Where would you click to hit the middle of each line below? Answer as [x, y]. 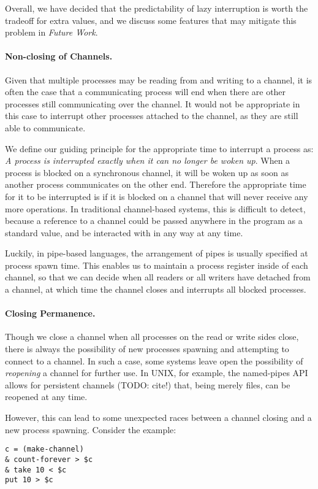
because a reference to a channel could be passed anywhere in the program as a [154, 221]
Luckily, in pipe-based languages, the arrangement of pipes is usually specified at [157, 253]
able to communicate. [45, 127]
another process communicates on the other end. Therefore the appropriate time [156, 184]
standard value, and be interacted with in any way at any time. [124, 232]
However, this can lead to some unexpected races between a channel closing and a [158, 418]
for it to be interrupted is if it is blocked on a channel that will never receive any [157, 196]
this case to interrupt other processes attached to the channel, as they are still [152, 116]
